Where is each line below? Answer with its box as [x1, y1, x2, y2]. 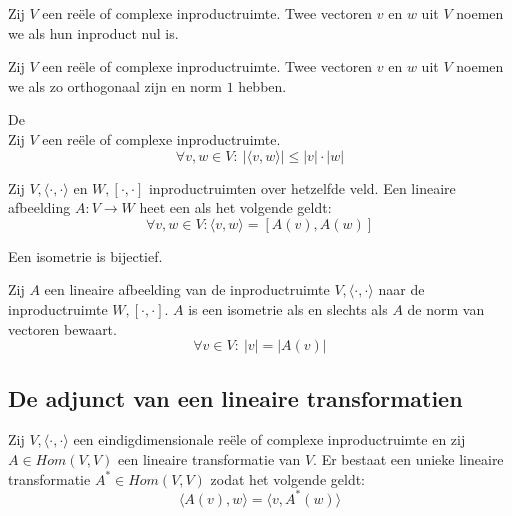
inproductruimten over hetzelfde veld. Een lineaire [148, 177, 456, 198]
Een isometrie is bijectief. [8, 245, 163, 266]
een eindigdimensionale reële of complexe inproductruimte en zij [73, 429, 466, 450]
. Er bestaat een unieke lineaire [313, 448, 504, 469]
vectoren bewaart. [8, 318, 117, 339]
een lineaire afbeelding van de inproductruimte [44, 279, 330, 300]
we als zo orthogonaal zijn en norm [8, 75, 223, 96]
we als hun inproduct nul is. [8, 22, 179, 43]
